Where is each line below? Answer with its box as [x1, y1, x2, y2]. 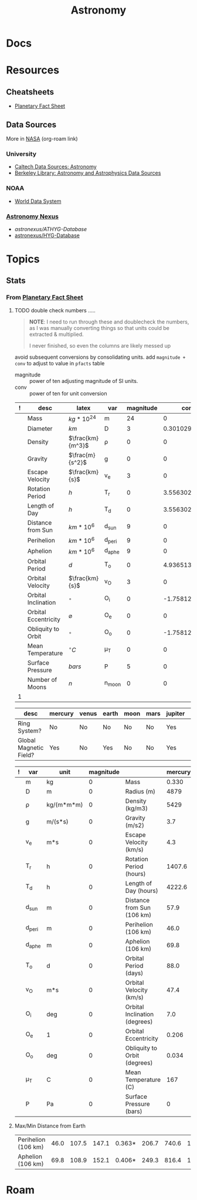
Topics [6, 252, 40, 266]
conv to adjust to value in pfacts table [14, 359, 105, 366]
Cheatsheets [6, 86, 55, 97]
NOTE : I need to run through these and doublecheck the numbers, [29, 318, 189, 325]
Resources [6, 64, 60, 77]
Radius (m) [125, 787, 155, 795]
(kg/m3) [125, 804, 148, 812]
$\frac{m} [68, 451, 96, 459]
